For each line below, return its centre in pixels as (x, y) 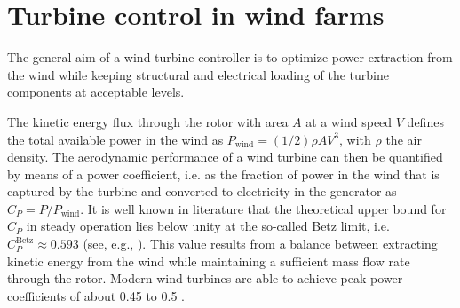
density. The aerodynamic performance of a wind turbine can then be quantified (225, 157)
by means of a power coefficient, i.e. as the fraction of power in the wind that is (223, 174)
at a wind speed (349, 121)
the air (404, 139)
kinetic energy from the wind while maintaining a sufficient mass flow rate (209, 261)
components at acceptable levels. (96, 92)
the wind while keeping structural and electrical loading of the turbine (198, 74)
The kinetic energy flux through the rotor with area (148, 121)
